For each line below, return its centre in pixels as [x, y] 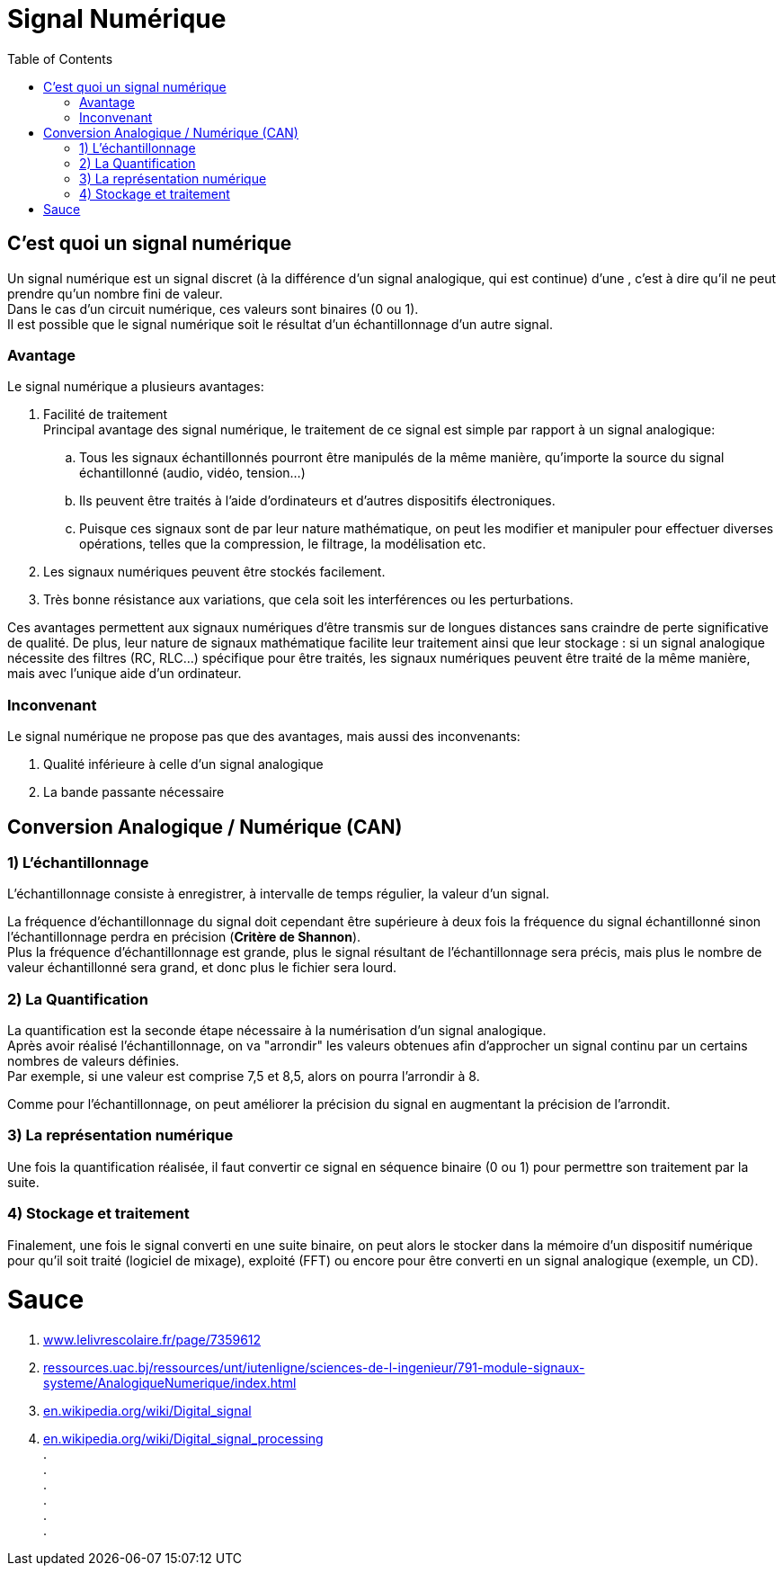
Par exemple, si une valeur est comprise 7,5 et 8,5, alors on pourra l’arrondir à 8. [244, 1077]
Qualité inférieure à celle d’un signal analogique [183, 764]
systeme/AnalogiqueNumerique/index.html [170, 1383]
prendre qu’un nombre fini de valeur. [115, 293]
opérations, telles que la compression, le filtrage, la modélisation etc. [283, 544]
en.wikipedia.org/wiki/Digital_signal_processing [183, 1439]
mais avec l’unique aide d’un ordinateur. [125, 674]
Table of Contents [60, 58]
